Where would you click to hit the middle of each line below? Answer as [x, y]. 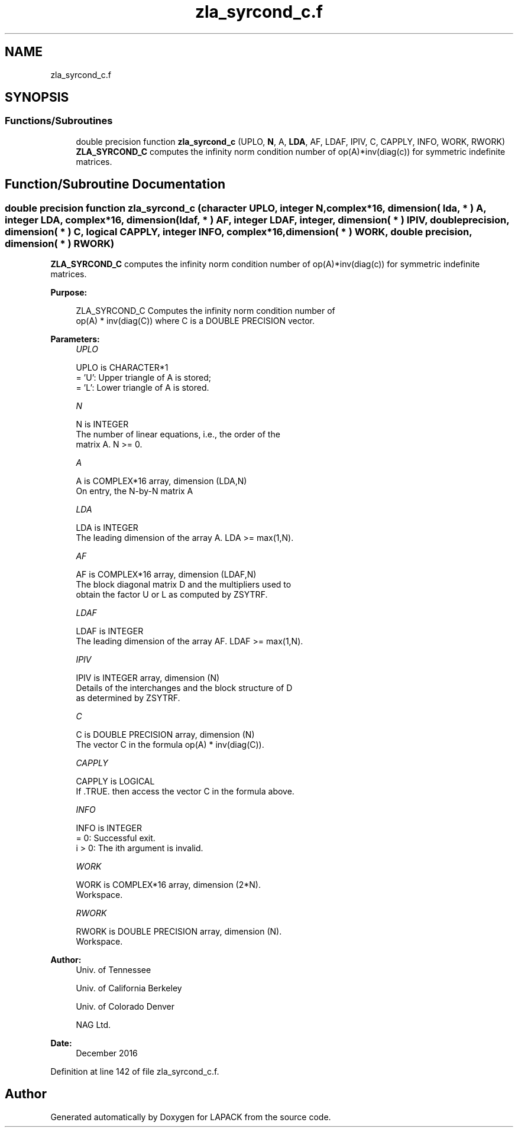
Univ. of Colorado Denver [125, 1007]
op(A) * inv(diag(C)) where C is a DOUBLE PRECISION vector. [195, 321]
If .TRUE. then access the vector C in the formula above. [185, 792]
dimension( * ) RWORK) [60, 243]
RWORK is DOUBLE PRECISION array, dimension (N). [179, 932]
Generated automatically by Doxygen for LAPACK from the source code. [191, 1117]
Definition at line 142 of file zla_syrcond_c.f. [135, 1072]
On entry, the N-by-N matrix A [135, 491]
